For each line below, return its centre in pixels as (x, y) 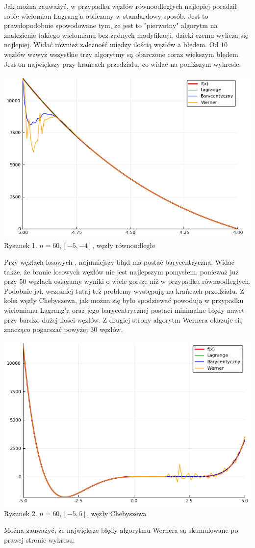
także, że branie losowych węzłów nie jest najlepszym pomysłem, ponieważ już (121, 271)
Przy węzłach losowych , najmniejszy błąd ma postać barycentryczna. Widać (119, 262)
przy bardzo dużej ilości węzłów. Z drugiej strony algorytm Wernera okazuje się (123, 319)
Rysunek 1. (21, 245)
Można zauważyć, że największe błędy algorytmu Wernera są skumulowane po (121, 530)
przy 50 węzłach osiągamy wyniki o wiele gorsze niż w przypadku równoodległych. (127, 281)
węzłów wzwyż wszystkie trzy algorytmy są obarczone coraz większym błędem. (122, 54)
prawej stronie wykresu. (39, 539)
